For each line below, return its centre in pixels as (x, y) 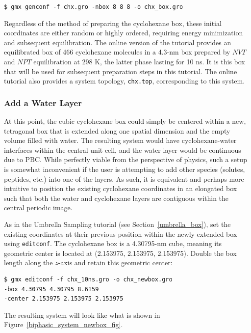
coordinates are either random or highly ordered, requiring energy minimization (124, 33)
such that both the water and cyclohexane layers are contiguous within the (116, 198)
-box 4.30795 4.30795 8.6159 (51, 289)
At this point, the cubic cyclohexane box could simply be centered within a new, (125, 121)
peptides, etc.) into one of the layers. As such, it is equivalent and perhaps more (124, 179)
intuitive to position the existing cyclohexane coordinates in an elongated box (121, 188)
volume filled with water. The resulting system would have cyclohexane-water (120, 140)
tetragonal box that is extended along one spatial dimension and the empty (117, 130)
